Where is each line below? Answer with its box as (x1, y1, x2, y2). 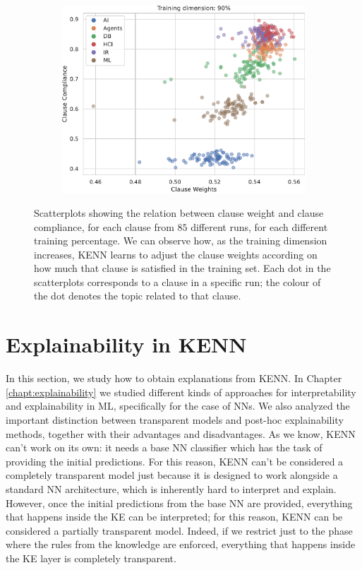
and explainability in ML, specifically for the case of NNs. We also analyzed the (6, 398, 350, 413)
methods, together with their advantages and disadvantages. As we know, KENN (6, 426, 356, 441)
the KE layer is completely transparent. (6, 550, 176, 565)
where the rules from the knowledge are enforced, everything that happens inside (6, 537, 356, 552)
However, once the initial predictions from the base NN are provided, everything (6, 495, 353, 510)
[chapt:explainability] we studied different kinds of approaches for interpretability (6, 384, 356, 399)
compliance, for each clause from (34, 219, 174, 234)
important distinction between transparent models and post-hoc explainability (6, 412, 344, 427)
